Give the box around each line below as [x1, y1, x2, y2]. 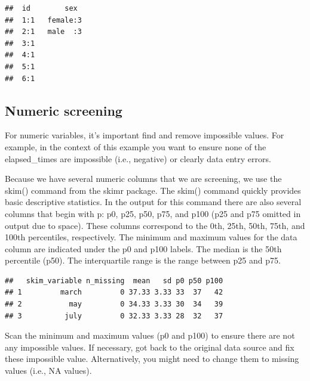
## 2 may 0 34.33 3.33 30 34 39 [5, 300, 223, 309]
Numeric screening [5, 101, 122, 119]
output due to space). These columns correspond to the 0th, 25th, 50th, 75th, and [5, 219, 305, 231]
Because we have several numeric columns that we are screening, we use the [5, 172, 282, 185]
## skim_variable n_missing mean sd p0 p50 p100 [5, 276, 223, 285]
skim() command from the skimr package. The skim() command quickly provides [5, 184, 301, 196]
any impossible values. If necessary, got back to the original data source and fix [5, 340, 294, 353]
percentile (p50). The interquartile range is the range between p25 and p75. [5, 254, 281, 267]
